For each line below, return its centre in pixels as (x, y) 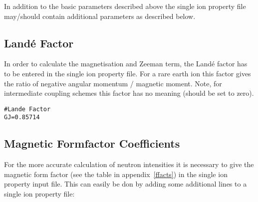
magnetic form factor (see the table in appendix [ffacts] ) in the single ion (116, 174)
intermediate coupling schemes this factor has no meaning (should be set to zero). (129, 93)
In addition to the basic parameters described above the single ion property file (125, 6)
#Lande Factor (27, 109)
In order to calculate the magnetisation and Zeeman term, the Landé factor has (126, 64)
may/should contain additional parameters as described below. (100, 16)
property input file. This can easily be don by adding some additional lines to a (126, 184)
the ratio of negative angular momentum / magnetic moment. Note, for (113, 83)
